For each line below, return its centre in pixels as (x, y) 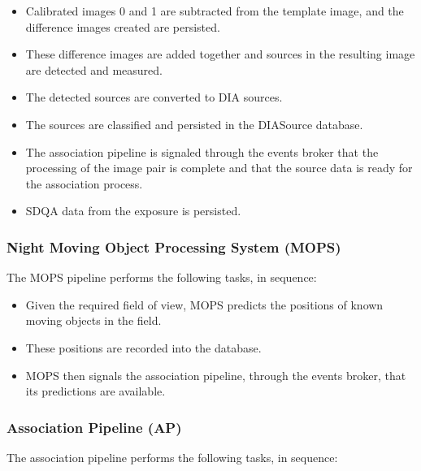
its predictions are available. (95, 391)
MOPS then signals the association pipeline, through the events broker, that (216, 375)
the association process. (84, 183)
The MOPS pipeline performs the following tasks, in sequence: (162, 277)
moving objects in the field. (93, 320)
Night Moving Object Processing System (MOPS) (174, 246)
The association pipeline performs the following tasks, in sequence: (172, 457)
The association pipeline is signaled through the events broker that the (202, 151)
